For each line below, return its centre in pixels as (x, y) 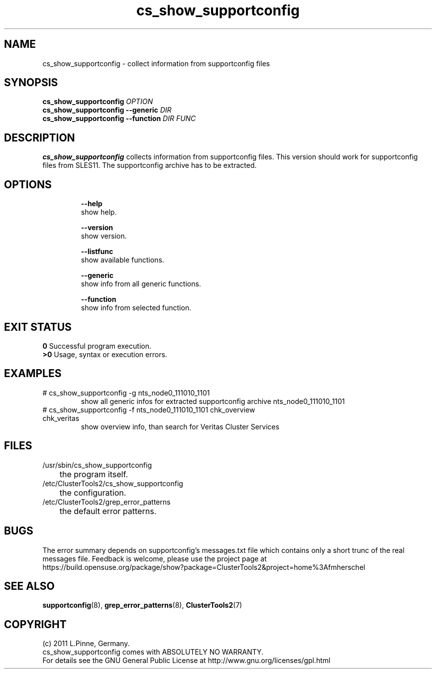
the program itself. (94, 474)
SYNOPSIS (31, 83)
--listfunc (97, 252)
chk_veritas (61, 418)
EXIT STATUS (38, 327)
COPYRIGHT (35, 624)
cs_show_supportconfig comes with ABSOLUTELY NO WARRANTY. (153, 652)
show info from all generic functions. (141, 284)
